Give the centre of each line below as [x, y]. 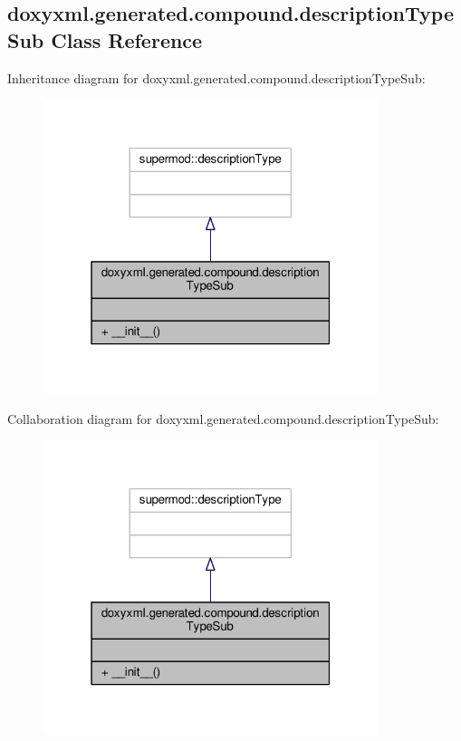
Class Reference [127, 39]
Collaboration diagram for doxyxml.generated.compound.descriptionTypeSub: [223, 418]
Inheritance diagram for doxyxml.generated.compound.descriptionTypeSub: [216, 77]
